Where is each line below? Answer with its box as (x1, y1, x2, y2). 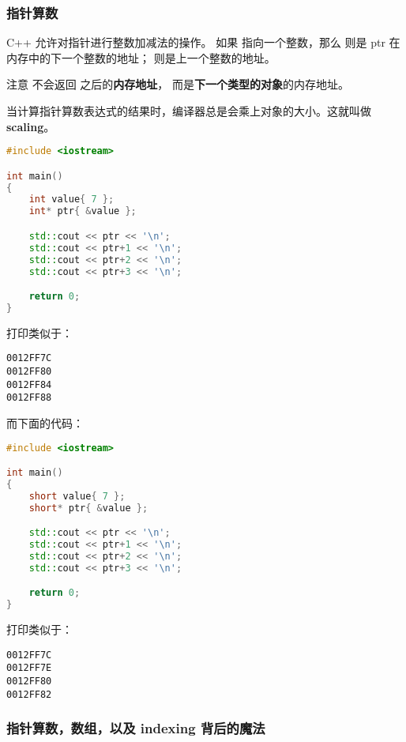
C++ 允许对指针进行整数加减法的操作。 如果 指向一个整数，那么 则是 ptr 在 (6, 34, 400, 51)
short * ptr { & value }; (28, 502, 148, 514)
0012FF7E (6, 662, 52, 674)
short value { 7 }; (28, 490, 126, 502)
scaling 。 (6, 118, 55, 134)
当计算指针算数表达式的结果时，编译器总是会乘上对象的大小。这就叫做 (6, 103, 371, 119)
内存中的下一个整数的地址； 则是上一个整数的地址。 (6, 49, 276, 66)
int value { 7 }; (28, 194, 115, 205)
